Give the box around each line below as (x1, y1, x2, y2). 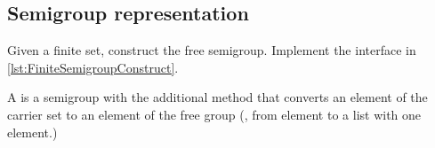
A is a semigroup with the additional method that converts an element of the (7, 88, 428, 106)
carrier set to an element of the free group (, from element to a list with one (7, 105, 422, 123)
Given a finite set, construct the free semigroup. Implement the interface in (7, 41, 416, 59)
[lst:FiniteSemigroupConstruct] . (7, 58, 179, 76)
